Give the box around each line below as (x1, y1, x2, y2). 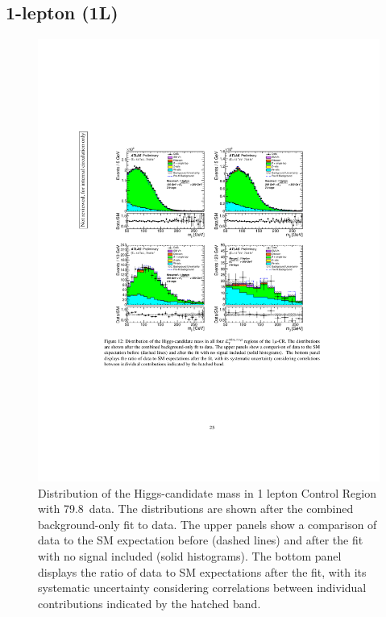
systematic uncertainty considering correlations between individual (38, 579, 367, 596)
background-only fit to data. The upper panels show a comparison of (38, 515, 377, 532)
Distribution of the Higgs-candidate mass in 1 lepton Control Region (38, 484, 377, 501)
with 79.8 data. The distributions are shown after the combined (38, 500, 354, 517)
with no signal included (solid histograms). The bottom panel (38, 548, 342, 565)
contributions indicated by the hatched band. (38, 594, 261, 611)
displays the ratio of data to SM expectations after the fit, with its (38, 563, 367, 580)
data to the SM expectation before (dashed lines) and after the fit (38, 532, 363, 548)
